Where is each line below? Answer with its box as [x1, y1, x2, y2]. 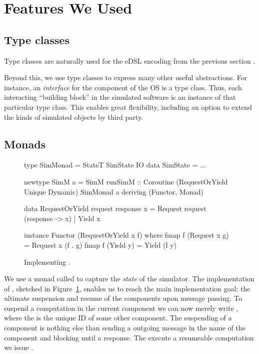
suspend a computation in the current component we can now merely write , [4, 302, 238, 313]
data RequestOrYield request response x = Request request [24, 203, 206, 214]
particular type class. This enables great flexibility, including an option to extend [4, 101, 252, 112]
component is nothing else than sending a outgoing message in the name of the [4, 322, 245, 333]
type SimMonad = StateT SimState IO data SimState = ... [24, 159, 206, 170]
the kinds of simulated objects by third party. [4, 111, 143, 122]
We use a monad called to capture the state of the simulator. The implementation [4, 273, 254, 284]
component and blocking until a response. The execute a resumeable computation [4, 332, 254, 342]
